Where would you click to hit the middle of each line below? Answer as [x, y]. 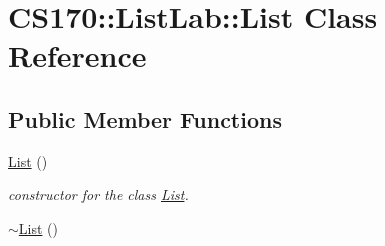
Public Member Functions [145, 118]
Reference [77, 55]
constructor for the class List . [98, 194]
